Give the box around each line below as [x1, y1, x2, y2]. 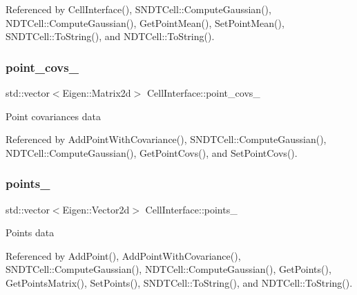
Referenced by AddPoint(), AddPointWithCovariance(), [6, 248, 241, 263]
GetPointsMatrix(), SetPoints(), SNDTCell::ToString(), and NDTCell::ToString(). [6, 275, 353, 289]
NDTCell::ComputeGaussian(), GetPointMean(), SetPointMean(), [6, 15, 284, 30]
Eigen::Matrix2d [62, 86, 131, 99]
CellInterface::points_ [145, 202, 238, 216]
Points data [6, 225, 55, 240]
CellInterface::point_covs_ [146, 86, 260, 99]
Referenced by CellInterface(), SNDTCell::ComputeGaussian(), [6, 2, 271, 16]
